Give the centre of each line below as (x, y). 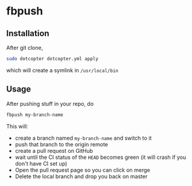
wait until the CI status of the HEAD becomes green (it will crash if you (101, 157)
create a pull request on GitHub (54, 150)
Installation (28, 33)
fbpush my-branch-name (35, 115)
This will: (17, 126)
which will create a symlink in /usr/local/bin (62, 70)
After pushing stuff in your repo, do (50, 104)
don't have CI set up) (41, 163)
